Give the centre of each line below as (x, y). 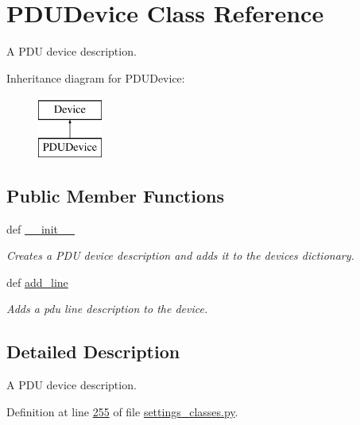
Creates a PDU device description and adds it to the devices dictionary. (180, 255)
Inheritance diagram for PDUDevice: (96, 77)
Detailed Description (93, 352)
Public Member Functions (115, 195)
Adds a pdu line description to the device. (107, 309)
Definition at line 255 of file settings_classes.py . (122, 411)
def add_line (37, 282)
